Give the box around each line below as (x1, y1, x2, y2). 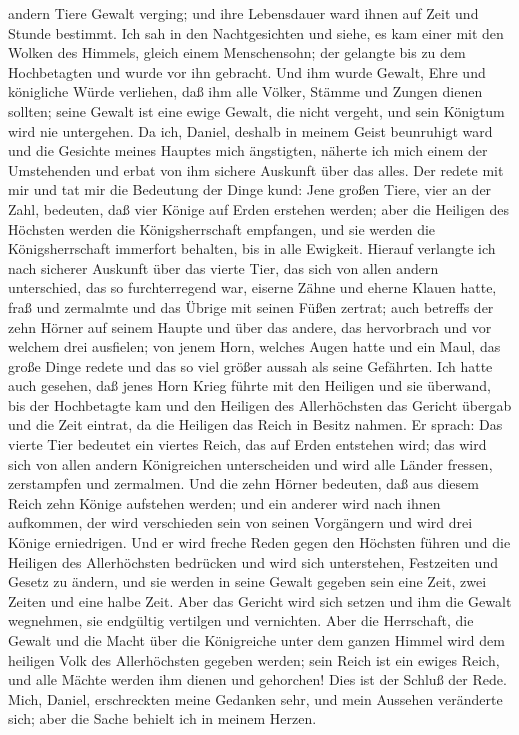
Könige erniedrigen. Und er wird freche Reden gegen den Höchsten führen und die (8, 532, 511, 553)
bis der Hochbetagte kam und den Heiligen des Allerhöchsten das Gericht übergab (8, 394, 512, 415)
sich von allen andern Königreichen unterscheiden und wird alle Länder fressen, (8, 453, 493, 474)
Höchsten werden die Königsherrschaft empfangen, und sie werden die (8, 218, 436, 239)
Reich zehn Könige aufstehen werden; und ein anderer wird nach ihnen (8, 492, 441, 513)
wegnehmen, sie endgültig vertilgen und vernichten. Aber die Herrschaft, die (8, 610, 474, 631)
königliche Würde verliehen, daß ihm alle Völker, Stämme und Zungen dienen (8, 81, 483, 102)
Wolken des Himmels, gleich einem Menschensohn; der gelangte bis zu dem (8, 42, 466, 63)
